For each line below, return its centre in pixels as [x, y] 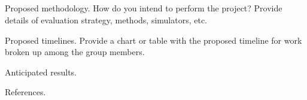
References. [25, 92]
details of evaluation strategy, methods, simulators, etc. [106, 19]
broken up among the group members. [75, 52]
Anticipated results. [41, 72]
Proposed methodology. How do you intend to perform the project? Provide [144, 8]
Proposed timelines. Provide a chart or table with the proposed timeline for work [153, 40]
